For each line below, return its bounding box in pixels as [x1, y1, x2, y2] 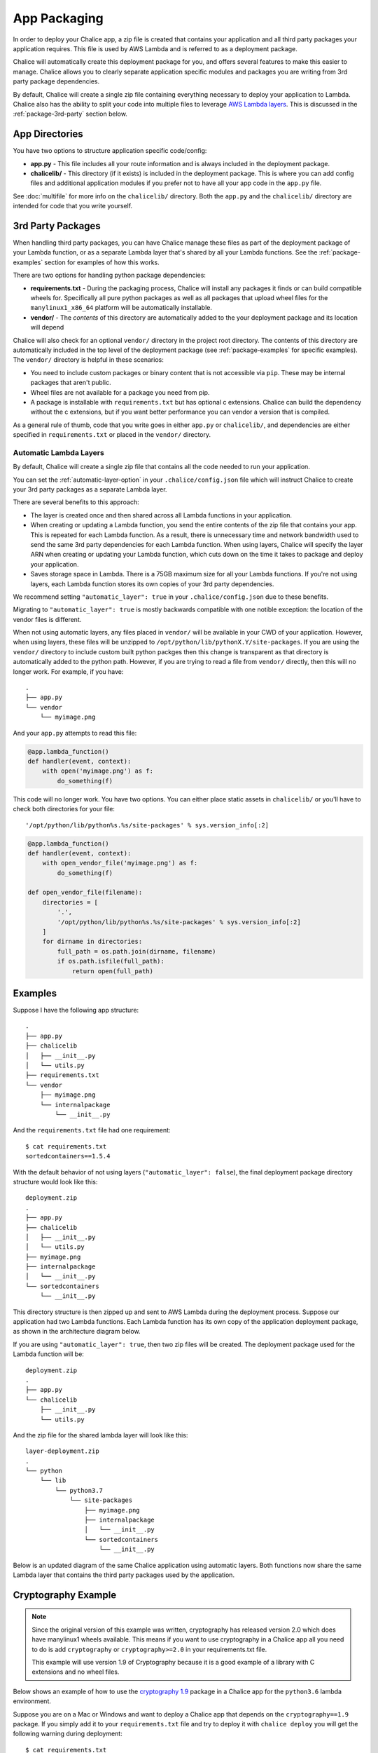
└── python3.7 [55, 1487, 104, 1494]
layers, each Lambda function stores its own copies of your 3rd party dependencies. [30, 579, 274, 588]
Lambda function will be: [13, 1350, 84, 1358]
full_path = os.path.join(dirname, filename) [57, 947, 216, 955]
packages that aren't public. [30, 379, 111, 387]
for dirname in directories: [42, 938, 143, 946]
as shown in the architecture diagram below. [13, 1327, 141, 1336]
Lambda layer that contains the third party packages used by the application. [13, 1571, 234, 1579]
